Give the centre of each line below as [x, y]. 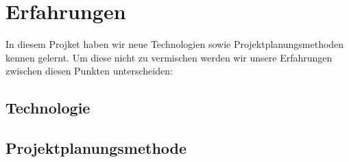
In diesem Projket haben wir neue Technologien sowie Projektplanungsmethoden [175, 44]
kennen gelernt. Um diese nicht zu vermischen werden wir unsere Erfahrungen [169, 57]
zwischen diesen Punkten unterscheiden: [89, 71]
